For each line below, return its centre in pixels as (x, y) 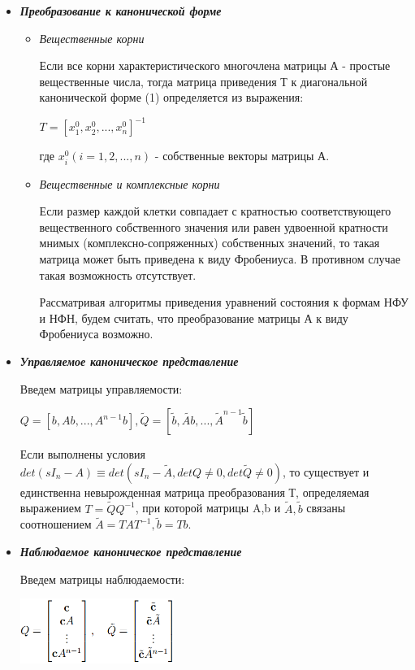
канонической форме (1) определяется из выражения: (171, 97)
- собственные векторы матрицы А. (242, 156)
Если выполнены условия (83, 454)
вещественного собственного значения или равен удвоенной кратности (214, 226)
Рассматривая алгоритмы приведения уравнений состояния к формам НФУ (224, 302)
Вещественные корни (92, 38)
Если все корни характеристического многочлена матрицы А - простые (215, 65)
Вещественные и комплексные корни (130, 183)
